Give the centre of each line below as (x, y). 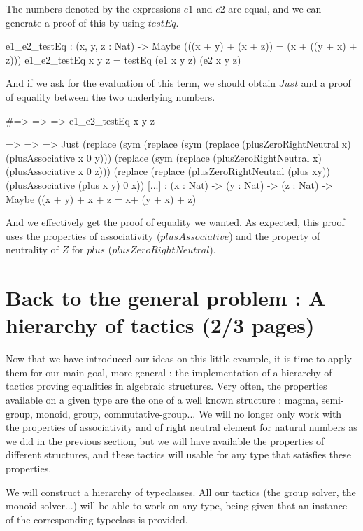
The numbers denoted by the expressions (93, 8)
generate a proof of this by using (75, 22)
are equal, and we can (275, 8)
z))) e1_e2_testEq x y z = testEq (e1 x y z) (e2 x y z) (123, 59)
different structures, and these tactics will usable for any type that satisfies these (178, 454)
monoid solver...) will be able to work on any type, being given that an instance (177, 505)
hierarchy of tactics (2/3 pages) (160, 325)
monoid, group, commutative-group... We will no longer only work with (189, 413)
